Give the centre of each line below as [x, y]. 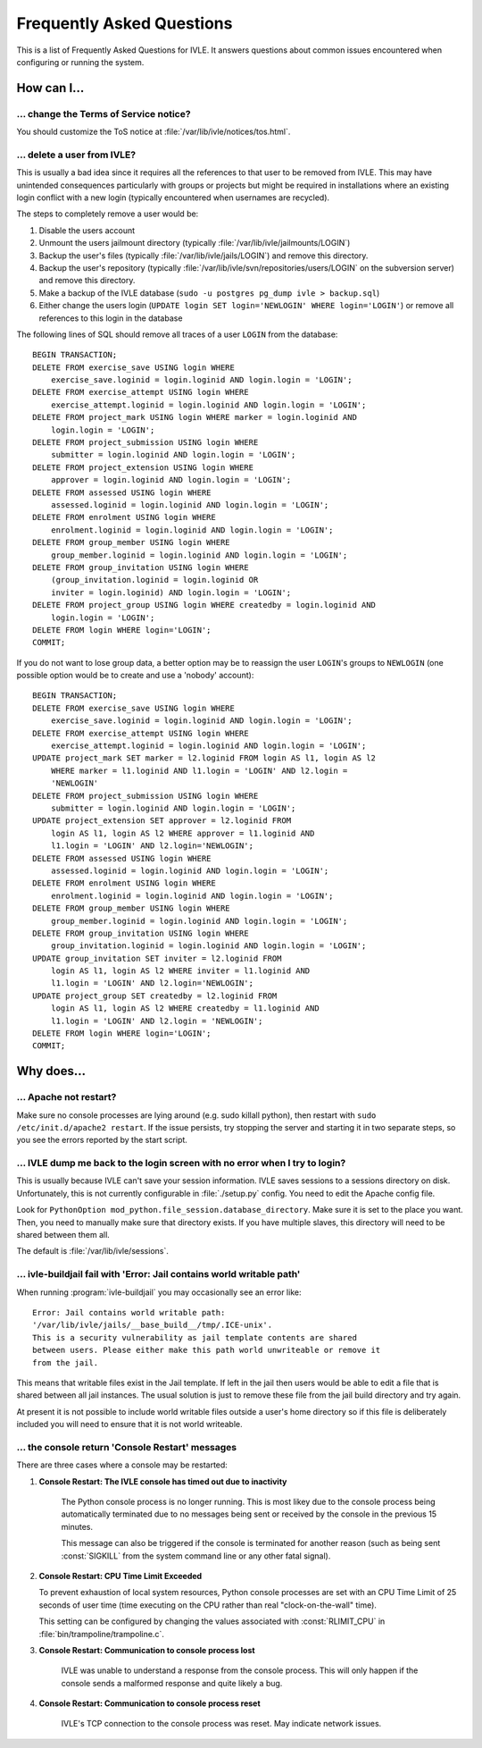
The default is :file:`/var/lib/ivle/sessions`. [92, 1251]
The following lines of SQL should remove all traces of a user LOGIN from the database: [177, 334]
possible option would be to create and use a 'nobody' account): [135, 676]
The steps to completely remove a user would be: [108, 214]
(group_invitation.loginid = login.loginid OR [154, 580]
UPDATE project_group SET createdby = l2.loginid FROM [155, 996]
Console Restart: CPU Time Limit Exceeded [120, 1576]
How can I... [50, 88]
